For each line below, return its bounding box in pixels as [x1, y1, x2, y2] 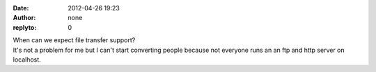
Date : [13, 4, 29, 12]
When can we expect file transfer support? [13, 36, 136, 44]
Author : [13, 14, 36, 22]
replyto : [13, 23, 37, 31]
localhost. [13, 55, 41, 64]
